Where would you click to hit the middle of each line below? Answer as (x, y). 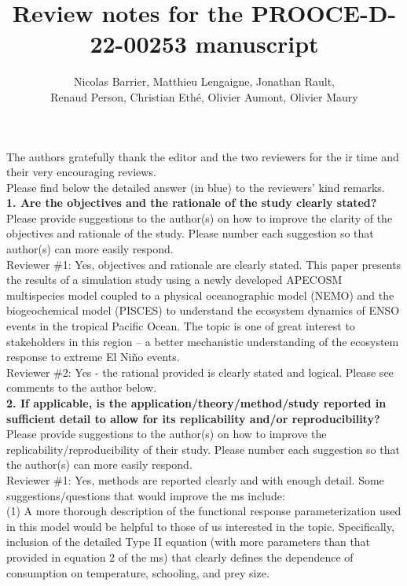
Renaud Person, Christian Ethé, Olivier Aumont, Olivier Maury (204, 96)
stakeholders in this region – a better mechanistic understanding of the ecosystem (203, 341)
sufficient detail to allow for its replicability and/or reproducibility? (193, 418)
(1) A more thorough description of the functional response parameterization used (204, 511)
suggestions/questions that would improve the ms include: (146, 495)
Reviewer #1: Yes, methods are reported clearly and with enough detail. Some (195, 479)
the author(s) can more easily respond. (99, 464)
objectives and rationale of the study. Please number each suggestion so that (190, 233)
